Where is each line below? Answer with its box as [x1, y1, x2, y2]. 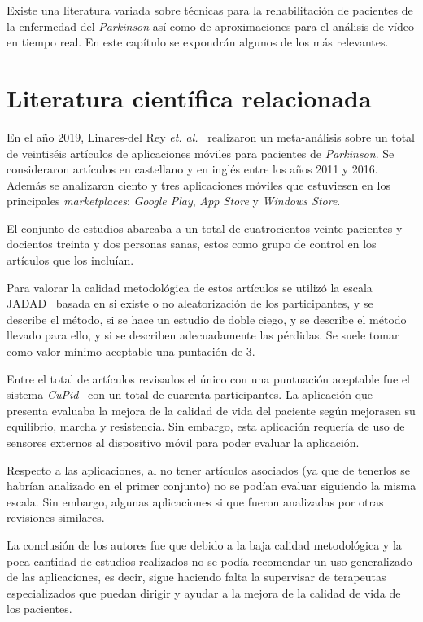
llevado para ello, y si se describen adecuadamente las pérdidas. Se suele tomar [7, 326, 399, 344]
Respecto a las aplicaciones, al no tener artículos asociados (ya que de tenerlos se [7, 461, 410, 478]
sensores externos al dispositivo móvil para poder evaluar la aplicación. [7, 434, 360, 450]
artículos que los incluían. [7, 252, 134, 269]
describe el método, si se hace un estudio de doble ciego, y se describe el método [7, 310, 407, 327]
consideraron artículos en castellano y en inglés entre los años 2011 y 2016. [7, 160, 378, 177]
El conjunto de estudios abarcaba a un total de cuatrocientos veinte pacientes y [7, 219, 403, 236]
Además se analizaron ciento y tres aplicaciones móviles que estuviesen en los [7, 176, 390, 193]
